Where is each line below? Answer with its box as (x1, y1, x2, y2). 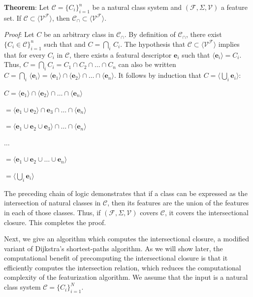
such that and (44, 38, 86, 49)
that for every (4, 49, 46, 60)
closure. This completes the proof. (4, 217, 106, 227)
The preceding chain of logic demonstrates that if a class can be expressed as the (4, 188, 248, 198)
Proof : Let (4, 29, 34, 39)
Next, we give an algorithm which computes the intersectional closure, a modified (4, 233, 250, 244)
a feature (221, 2, 248, 12)
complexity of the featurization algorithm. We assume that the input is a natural (4, 272, 248, 282)
